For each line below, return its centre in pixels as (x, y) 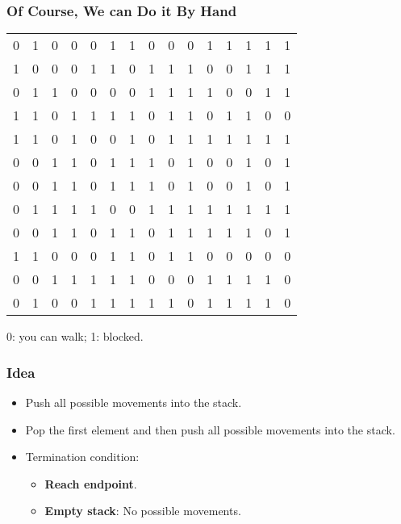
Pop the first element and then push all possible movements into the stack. (210, 429)
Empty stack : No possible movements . (143, 511)
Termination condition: (82, 457)
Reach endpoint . (91, 483)
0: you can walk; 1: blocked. (75, 336)
